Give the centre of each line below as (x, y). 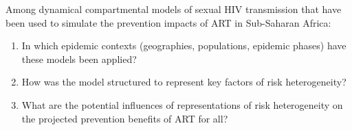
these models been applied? (79, 58)
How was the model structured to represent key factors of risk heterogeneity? (184, 82)
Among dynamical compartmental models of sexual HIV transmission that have (174, 9)
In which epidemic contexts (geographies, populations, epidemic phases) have (184, 45)
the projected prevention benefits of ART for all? (125, 118)
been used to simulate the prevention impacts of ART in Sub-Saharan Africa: (168, 22)
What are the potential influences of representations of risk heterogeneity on (182, 104)
